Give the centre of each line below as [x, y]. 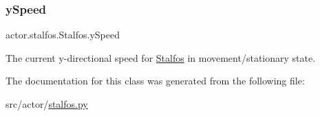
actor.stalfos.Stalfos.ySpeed [63, 35]
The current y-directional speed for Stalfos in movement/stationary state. [161, 57]
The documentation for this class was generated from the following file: [155, 81]
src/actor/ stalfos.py [47, 104]
